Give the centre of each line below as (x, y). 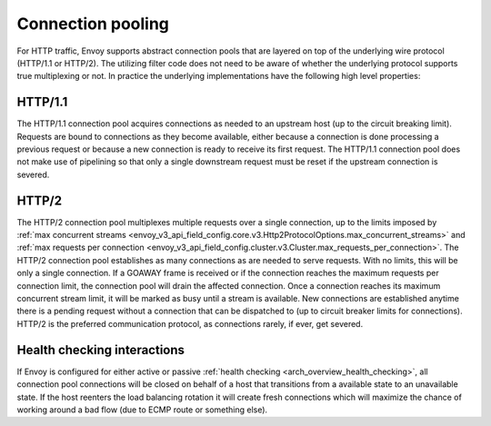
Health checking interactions (101, 350)
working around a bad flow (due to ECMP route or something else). (142, 410)
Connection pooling (93, 24)
